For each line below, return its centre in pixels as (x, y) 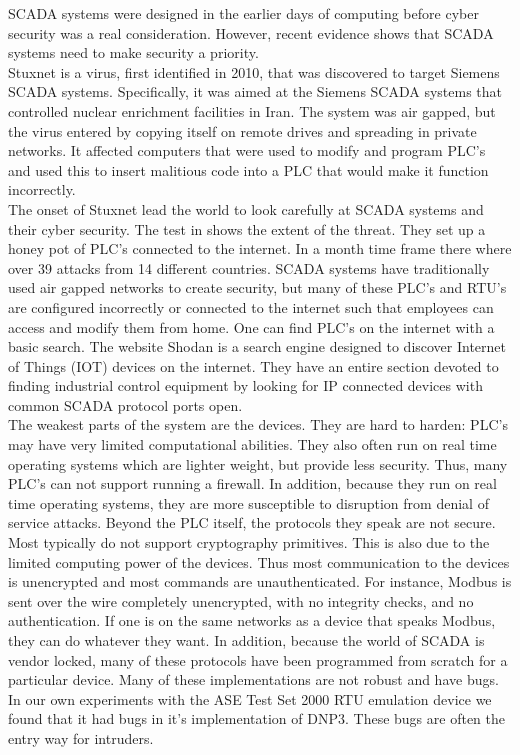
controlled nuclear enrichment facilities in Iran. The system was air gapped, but (252, 110)
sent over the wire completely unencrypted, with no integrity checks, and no (241, 600)
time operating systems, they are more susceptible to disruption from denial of (248, 502)
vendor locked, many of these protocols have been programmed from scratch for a (258, 659)
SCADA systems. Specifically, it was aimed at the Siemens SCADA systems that (255, 91)
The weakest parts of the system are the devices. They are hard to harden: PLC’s (258, 424)
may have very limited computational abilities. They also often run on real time (252, 444)
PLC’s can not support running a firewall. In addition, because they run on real (252, 483)
